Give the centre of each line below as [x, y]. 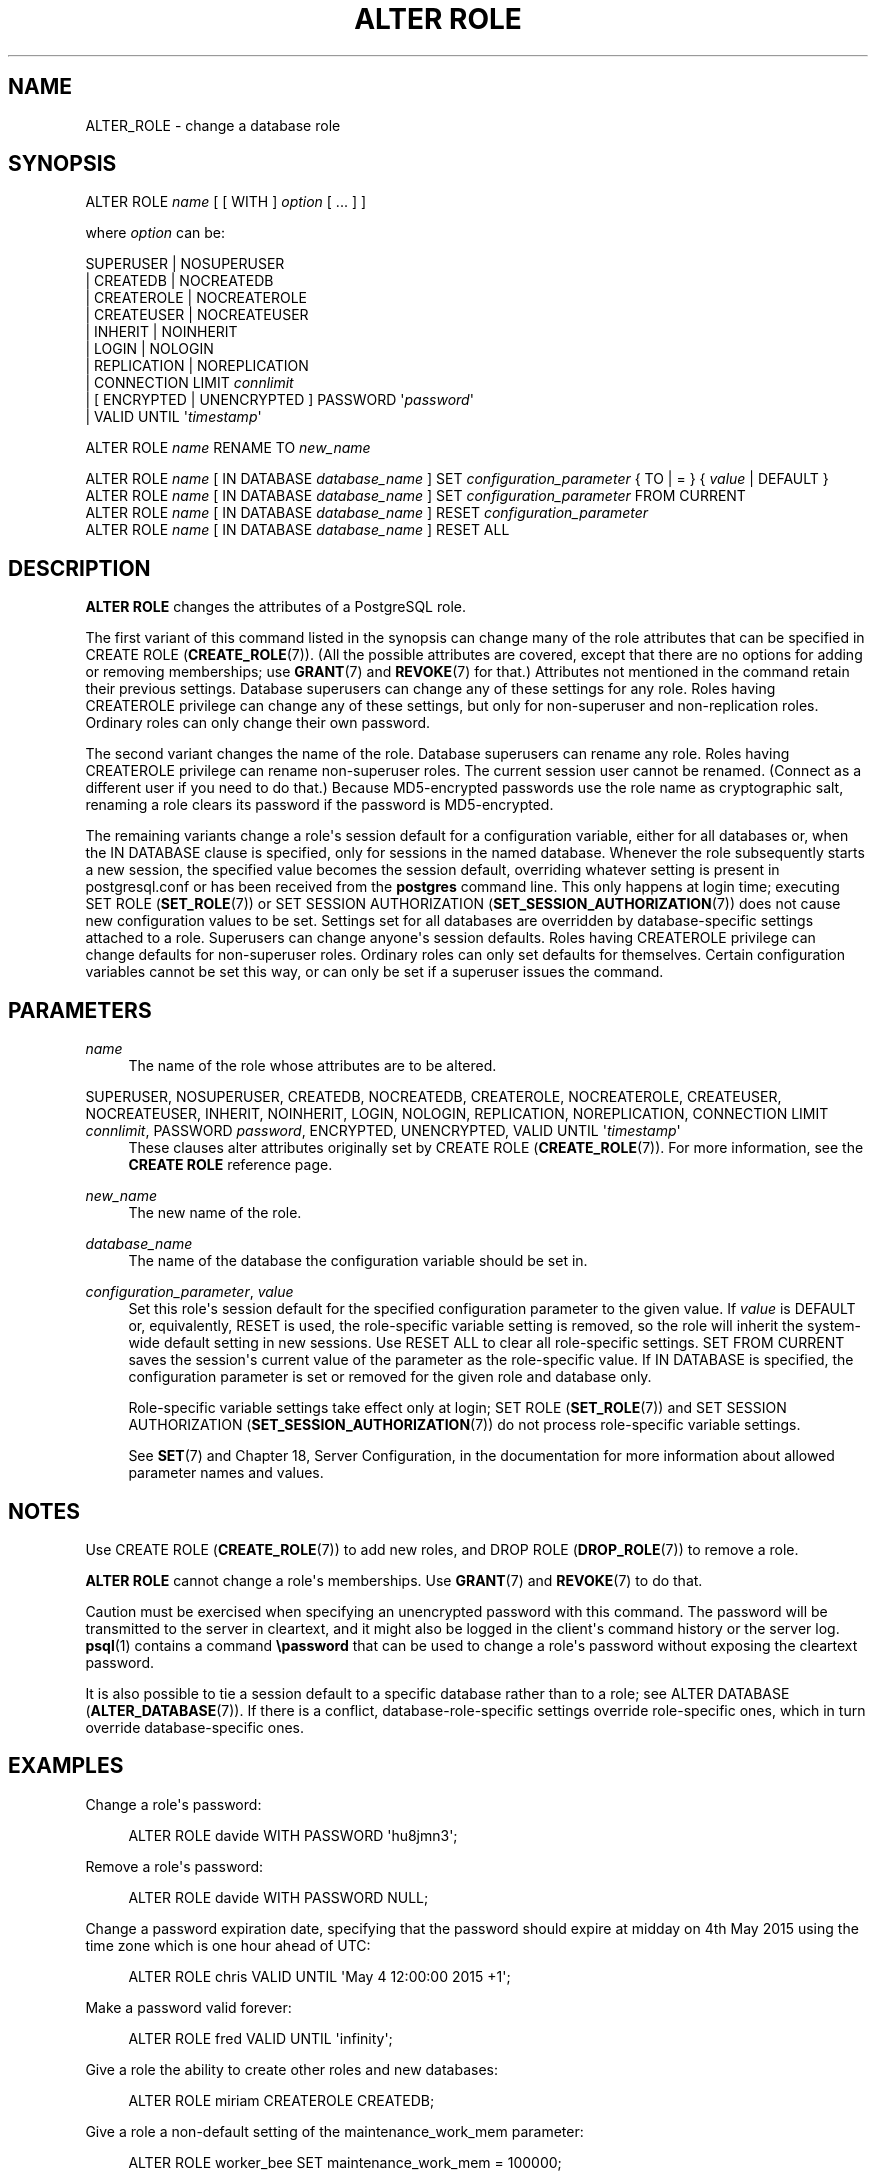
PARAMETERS [80, 1010]
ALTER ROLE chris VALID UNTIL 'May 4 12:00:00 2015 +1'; [319, 1976]
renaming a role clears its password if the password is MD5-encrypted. [319, 805]
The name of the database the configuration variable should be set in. [358, 1261]
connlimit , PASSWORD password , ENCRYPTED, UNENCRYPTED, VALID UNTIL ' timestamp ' [383, 1131]
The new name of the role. [215, 1213]
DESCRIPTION [79, 568]
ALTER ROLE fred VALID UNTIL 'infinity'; [260, 2038]
